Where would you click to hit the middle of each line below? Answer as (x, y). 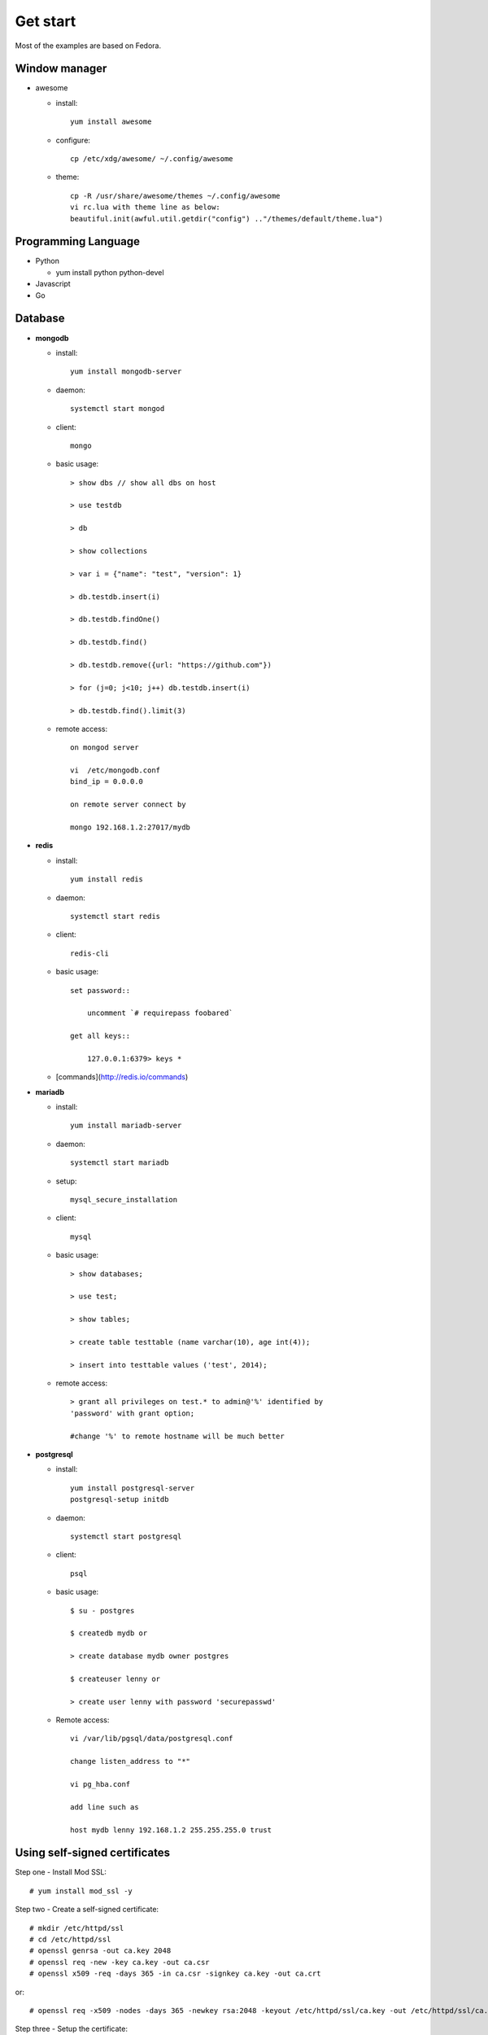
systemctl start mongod (118, 409)
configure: (73, 140)
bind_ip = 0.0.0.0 (107, 782)
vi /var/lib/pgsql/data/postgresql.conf (152, 1739)
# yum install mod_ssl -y (81, 1891)
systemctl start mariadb (120, 1163)
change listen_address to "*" (131, 1761)
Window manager (61, 69)
